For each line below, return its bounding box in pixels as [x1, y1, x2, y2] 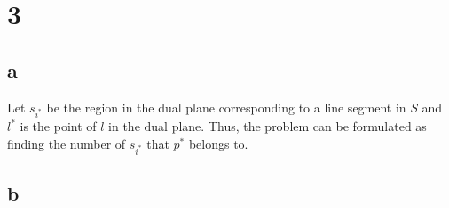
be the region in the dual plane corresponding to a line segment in [46, 97, 406, 116]
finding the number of [7, 134, 126, 152]
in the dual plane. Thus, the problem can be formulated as [108, 117, 427, 135]
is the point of [20, 117, 97, 135]
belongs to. [188, 134, 248, 152]
